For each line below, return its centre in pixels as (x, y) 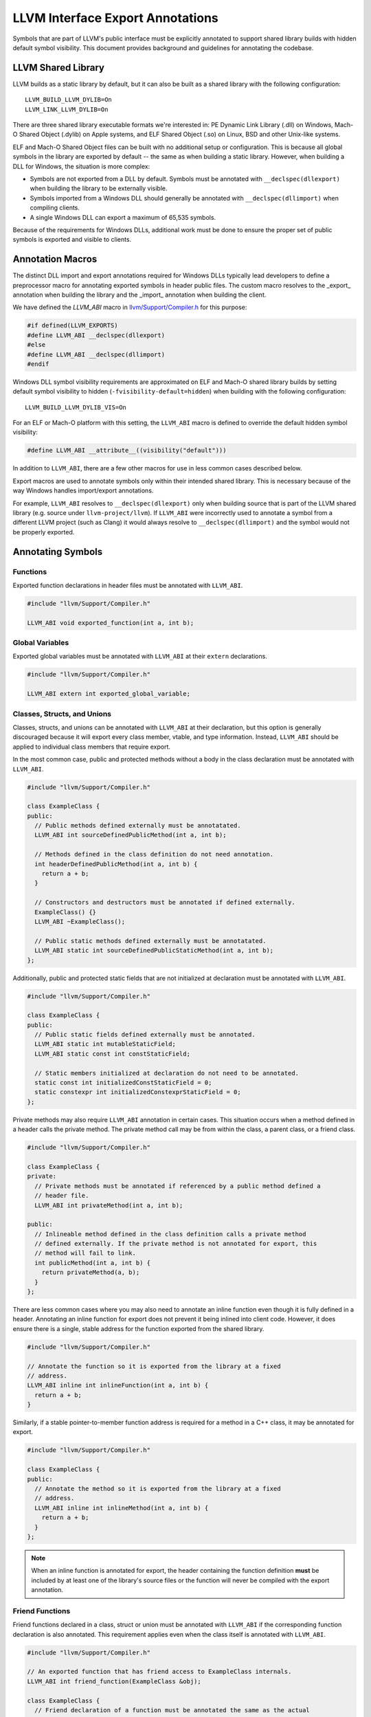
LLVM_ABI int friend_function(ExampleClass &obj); (114, 1681)
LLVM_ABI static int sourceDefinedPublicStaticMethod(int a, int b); (154, 951)
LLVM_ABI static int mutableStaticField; (105, 1044)
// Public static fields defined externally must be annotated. (145, 1035)
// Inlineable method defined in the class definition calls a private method (170, 1234)
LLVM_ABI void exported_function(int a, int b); (111, 623)
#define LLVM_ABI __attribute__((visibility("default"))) (127, 451)
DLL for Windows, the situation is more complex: (81, 166)
